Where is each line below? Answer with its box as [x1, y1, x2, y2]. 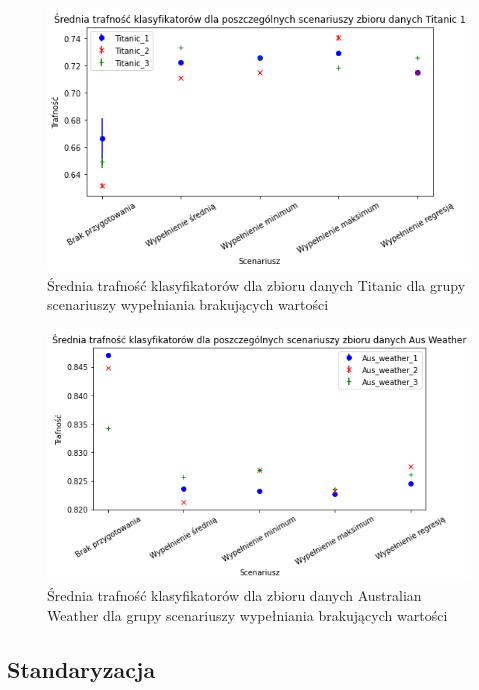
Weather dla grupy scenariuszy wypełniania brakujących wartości [47, 604, 448, 625]
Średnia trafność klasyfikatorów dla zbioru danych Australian [47, 585, 422, 606]
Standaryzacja [7, 653, 156, 684]
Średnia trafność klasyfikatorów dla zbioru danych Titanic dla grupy [47, 274, 466, 295]
